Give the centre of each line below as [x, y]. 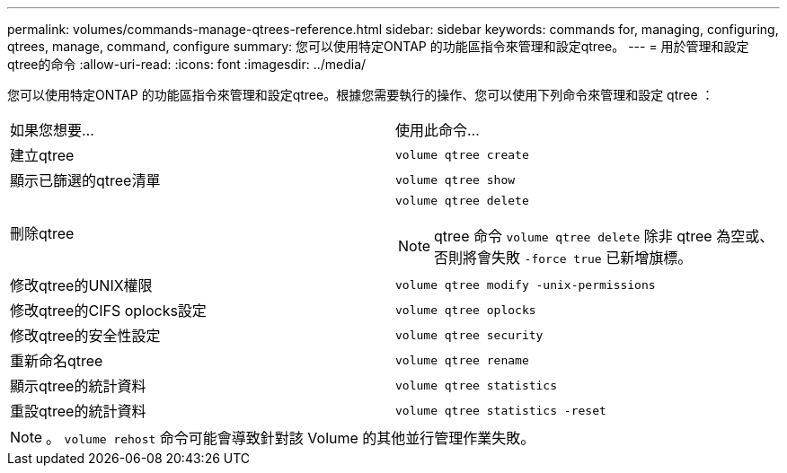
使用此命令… [438, 130]
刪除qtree [42, 233]
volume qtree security [469, 335]
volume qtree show [455, 180]
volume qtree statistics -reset [501, 410]
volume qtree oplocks [466, 310]
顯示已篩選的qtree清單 [85, 180]
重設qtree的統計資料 [78, 411]
